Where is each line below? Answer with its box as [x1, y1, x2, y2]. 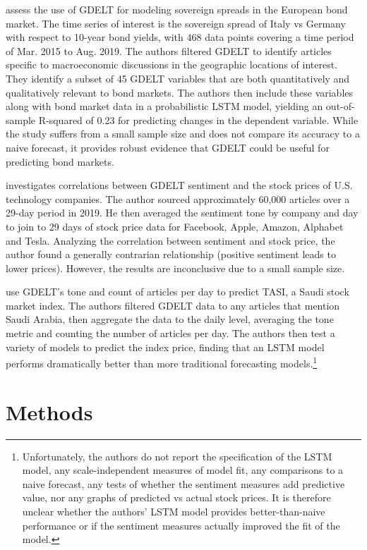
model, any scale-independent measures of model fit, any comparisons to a [22, 463, 344, 477]
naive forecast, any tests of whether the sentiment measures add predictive [22, 476, 345, 491]
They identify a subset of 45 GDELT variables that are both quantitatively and [6, 71, 350, 85]
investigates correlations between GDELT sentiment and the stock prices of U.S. [6, 178, 353, 192]
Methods [6, 397, 93, 426]
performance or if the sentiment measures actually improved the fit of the [22, 518, 340, 532]
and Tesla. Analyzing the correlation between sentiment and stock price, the [6, 233, 335, 248]
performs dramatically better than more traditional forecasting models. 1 [6, 354, 318, 370]
